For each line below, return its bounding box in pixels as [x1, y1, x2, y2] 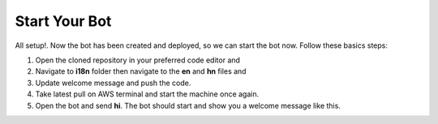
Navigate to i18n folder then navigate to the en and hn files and [35, 66, 247, 76]
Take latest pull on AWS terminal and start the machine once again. [35, 89, 260, 99]
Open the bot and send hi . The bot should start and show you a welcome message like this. [35, 100, 341, 110]
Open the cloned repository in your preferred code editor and [35, 55, 241, 65]
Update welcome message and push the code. [35, 78, 191, 88]
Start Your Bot [15, 12, 112, 30]
